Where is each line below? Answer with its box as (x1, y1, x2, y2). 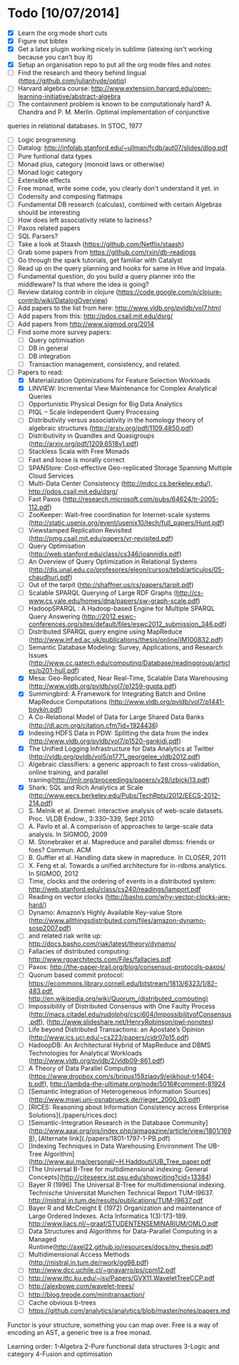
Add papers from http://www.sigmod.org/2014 (17, 319, 155, 328)
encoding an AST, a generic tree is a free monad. (7, 1328, 152, 1336)
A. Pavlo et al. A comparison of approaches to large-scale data (28, 821, 213, 830)
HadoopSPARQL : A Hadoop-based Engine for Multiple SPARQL (28, 604, 215, 613)
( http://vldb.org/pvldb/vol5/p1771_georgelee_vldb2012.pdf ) (28, 752, 201, 761)
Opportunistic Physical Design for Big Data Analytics (28, 400, 183, 409)
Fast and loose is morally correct (28, 455, 125, 464)
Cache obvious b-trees (28, 1298, 96, 1306)
